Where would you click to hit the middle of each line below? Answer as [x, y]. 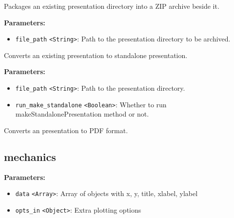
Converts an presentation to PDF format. [66, 130]
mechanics [30, 156]
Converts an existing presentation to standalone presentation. [96, 55]
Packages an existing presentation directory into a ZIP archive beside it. [112, 6]
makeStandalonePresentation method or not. [82, 114]
